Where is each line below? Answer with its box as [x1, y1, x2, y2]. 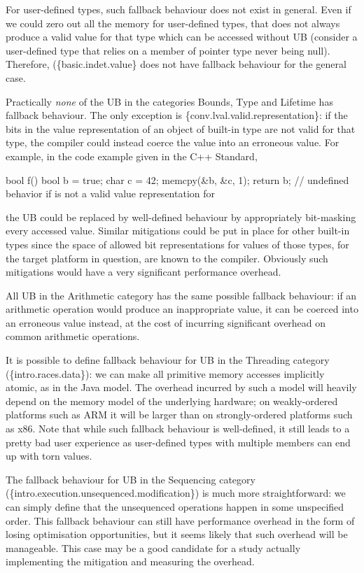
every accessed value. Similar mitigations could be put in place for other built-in [6, 223, 350, 238]
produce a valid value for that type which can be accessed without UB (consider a [6, 29, 358, 44]
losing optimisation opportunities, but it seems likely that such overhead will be [6, 527, 348, 542]
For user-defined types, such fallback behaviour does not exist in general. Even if [6, 2, 351, 16]
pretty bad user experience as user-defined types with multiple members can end [6, 434, 351, 449]
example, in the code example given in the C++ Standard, [6, 148, 258, 163]
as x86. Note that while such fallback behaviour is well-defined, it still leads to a [6, 421, 350, 436]
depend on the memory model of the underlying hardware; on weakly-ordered [6, 393, 338, 408]
